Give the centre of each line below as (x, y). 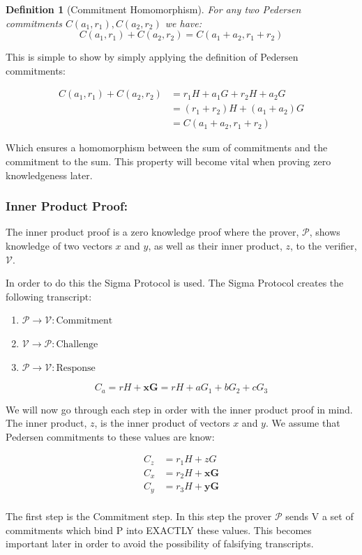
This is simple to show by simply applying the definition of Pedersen (152, 57)
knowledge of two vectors (59, 246)
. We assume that (303, 423)
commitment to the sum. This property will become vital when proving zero (168, 161)
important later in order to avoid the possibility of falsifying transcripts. (160, 543)
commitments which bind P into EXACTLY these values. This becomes (159, 530)
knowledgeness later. (49, 175)
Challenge (77, 345)
